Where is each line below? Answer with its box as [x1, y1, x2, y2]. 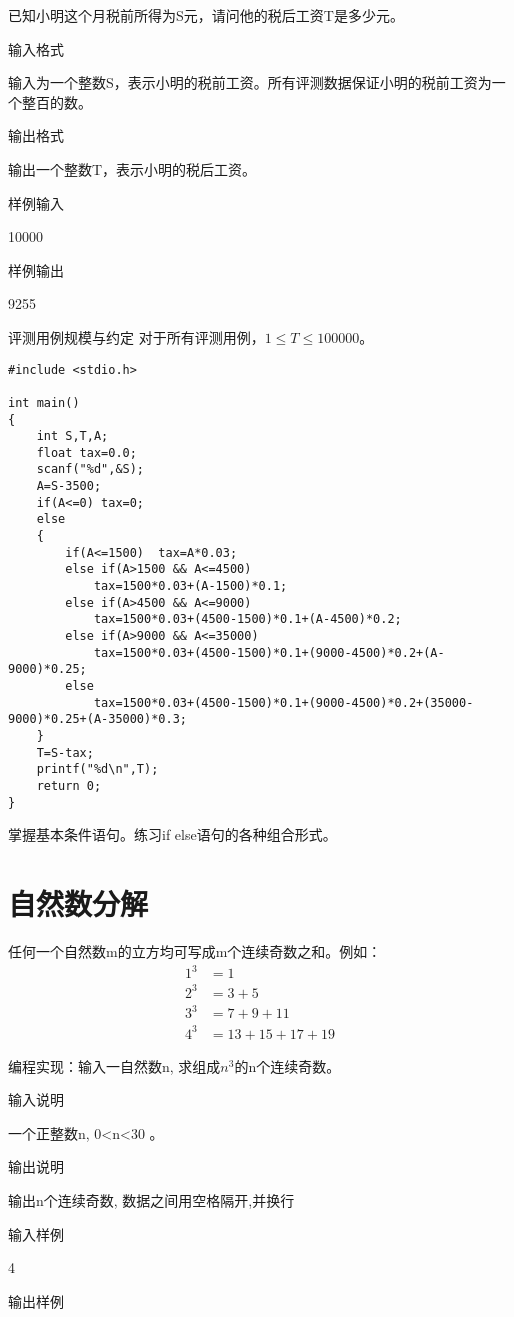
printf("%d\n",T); [36, 762, 159, 777]
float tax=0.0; [36, 445, 137, 460]
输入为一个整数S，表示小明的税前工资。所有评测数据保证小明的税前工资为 [8, 72, 492, 93]
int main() [8, 395, 80, 410]
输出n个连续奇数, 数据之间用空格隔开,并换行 [8, 1190, 295, 1211]
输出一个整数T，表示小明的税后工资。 [8, 158, 257, 179]
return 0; [36, 778, 102, 793]
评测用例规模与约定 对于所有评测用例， [8, 326, 265, 347]
